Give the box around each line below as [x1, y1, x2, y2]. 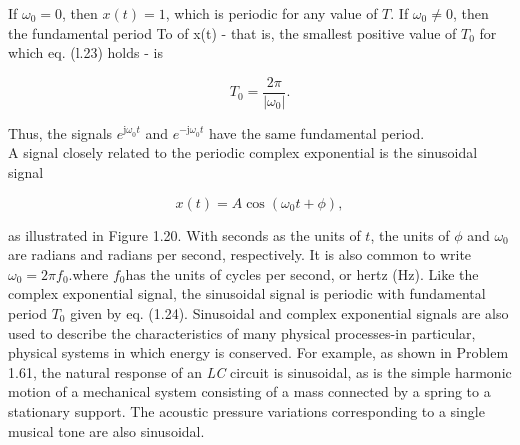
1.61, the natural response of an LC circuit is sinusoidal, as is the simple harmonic [8, 361, 512, 382]
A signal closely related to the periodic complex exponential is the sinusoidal [8, 142, 478, 163]
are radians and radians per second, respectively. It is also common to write [8, 244, 472, 265]
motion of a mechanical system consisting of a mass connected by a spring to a [8, 381, 491, 402]
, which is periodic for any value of [165, 3, 378, 23]
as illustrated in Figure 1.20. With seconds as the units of [8, 224, 361, 245]
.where [68, 263, 109, 284]
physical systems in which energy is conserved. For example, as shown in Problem [8, 342, 509, 363]
